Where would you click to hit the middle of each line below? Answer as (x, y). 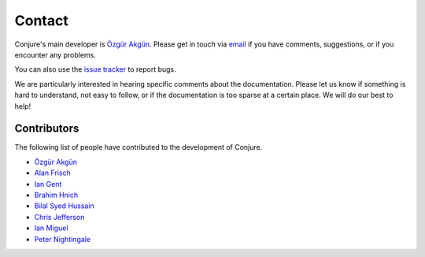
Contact (41, 20)
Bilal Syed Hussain (64, 206)
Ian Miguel (51, 228)
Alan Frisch (52, 173)
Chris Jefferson (59, 217)
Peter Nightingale (62, 239)
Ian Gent (48, 184)
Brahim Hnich (56, 195)
